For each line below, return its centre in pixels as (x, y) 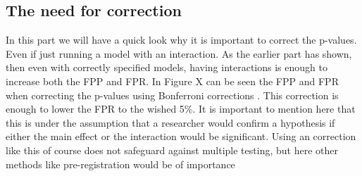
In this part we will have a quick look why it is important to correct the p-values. (181, 40)
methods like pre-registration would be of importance (120, 164)
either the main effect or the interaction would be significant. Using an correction (181, 136)
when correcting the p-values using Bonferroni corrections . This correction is (172, 95)
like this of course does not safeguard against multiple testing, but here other (172, 150)
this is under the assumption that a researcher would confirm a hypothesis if (170, 122)
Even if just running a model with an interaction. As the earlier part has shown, (179, 53)
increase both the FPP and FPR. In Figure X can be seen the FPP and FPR (172, 81)
